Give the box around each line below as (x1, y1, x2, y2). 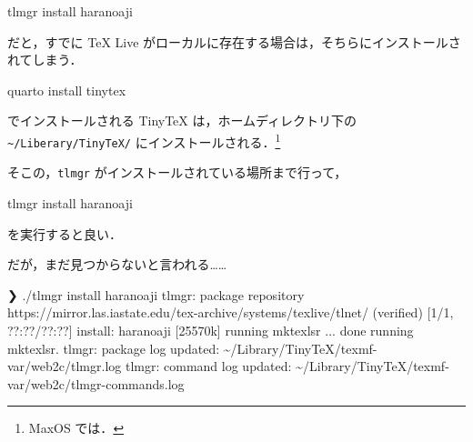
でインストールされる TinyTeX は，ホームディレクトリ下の (7, 111, 357, 130)
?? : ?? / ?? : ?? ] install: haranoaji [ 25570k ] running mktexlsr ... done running (7, 320, 414, 339)
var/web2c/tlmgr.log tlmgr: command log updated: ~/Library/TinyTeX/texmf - (7, 357, 449, 376)
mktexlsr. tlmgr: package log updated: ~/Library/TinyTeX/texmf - (7, 338, 377, 357)
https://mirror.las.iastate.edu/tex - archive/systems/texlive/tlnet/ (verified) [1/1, (7, 303, 454, 322)
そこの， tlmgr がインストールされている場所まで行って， (7, 163, 347, 182)
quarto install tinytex (7, 80, 126, 99)
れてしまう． (7, 50, 83, 69)
